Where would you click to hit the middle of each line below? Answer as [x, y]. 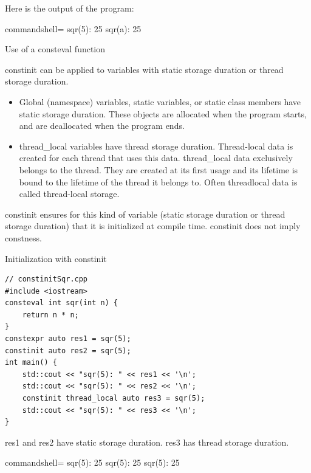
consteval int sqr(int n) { [62, 303]
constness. [23, 237]
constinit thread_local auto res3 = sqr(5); [114, 399]
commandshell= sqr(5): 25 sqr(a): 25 [73, 28]
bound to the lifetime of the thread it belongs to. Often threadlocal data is [158, 181]
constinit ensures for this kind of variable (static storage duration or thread [145, 214]
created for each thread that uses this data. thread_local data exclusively [156, 158]
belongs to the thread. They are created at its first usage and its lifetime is [159, 169]
